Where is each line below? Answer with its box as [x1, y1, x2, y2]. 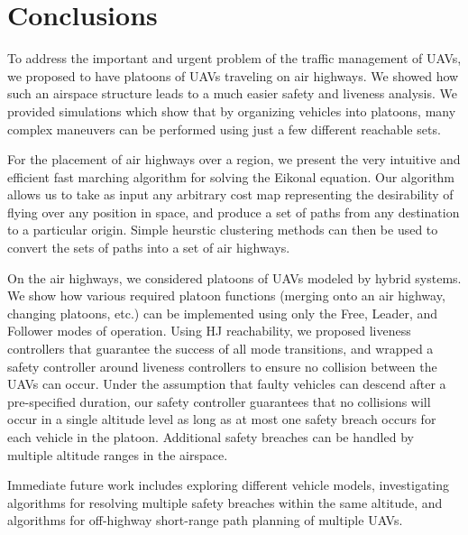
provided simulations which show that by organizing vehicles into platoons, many [7, 101, 456, 120]
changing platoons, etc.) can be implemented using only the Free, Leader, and [7, 303, 438, 322]
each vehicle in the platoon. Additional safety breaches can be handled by [7, 428, 414, 446]
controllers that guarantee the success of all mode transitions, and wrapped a [7, 339, 434, 358]
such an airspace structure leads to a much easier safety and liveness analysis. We [7, 84, 458, 103]
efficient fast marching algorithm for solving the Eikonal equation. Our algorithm [7, 167, 455, 186]
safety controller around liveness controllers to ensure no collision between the [7, 356, 437, 375]
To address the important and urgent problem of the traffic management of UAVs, [7, 49, 462, 68]
